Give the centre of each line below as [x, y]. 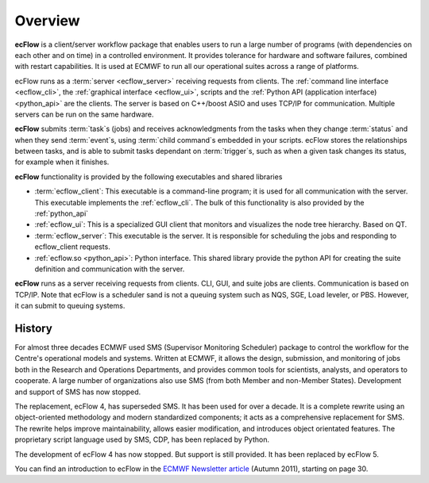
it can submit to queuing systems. [70, 306]
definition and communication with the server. [110, 269]
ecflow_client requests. [72, 247]
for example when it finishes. [62, 162]
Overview [47, 21]
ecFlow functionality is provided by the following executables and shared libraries [149, 176]
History [34, 328]
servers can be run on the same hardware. [84, 114]
